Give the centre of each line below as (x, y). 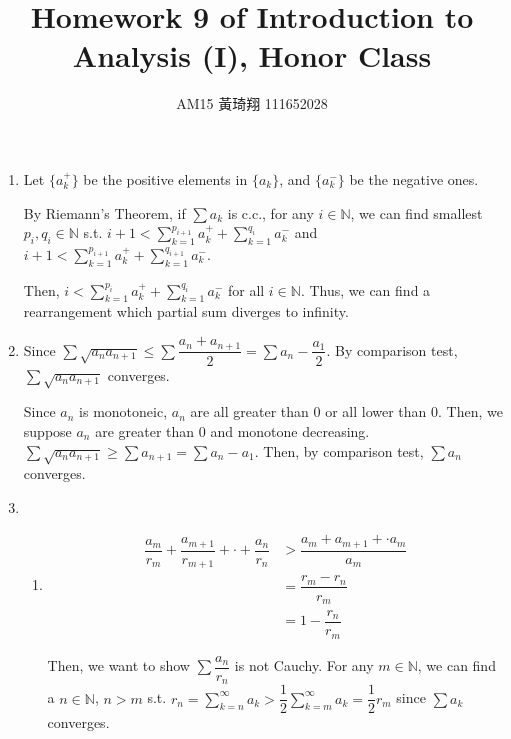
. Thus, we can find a (365, 289)
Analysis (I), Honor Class (252, 55)
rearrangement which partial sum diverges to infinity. (186, 311)
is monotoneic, (123, 411)
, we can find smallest (416, 212)
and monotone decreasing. (290, 430)
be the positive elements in (165, 178)
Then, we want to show (118, 665)
